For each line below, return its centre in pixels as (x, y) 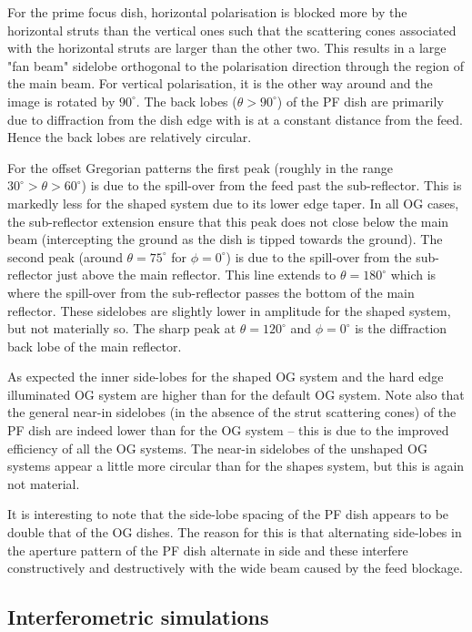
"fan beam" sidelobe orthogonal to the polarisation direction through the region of (236, 65)
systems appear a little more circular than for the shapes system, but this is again (236, 466)
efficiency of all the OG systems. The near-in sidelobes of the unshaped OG (217, 448)
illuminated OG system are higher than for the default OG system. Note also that (236, 394)
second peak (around (65, 256)
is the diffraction (401, 328)
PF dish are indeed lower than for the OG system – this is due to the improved (228, 430)
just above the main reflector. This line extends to (196, 275)
